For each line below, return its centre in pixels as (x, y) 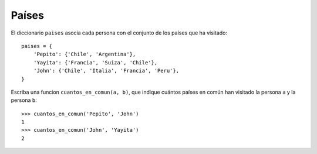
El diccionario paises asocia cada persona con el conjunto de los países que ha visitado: (119, 33)
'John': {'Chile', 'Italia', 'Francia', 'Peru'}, (106, 71)
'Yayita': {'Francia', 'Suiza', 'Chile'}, (95, 62)
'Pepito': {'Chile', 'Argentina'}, (85, 54)
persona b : (24, 100)
